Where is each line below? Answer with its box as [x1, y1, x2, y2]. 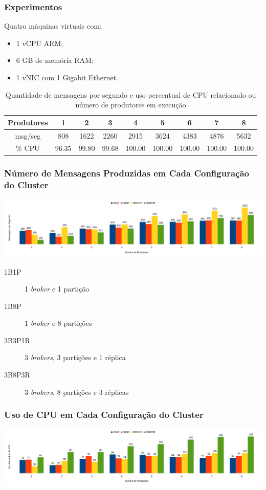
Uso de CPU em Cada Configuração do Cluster [4, 408, 204, 421]
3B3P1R [4, 335, 30, 345]
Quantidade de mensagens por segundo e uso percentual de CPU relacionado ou [5, 89, 256, 100]
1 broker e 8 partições [25, 318, 92, 328]
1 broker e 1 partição [25, 283, 90, 294]
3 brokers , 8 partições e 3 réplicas [25, 386, 129, 397]
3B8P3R [4, 369, 30, 380]
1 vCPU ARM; [16, 37, 63, 48]
